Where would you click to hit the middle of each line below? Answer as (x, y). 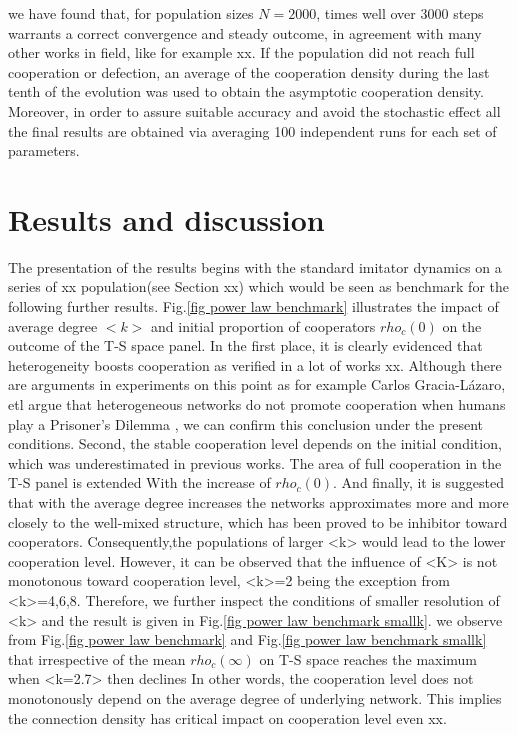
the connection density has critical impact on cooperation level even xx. (227, 717)
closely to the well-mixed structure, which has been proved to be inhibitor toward (258, 521)
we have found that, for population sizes (131, 13)
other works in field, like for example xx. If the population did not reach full (241, 52)
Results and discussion (166, 218)
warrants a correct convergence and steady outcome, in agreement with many (245, 32)
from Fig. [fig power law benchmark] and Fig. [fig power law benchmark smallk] (247, 639)
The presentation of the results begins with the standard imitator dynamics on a (255, 266)
